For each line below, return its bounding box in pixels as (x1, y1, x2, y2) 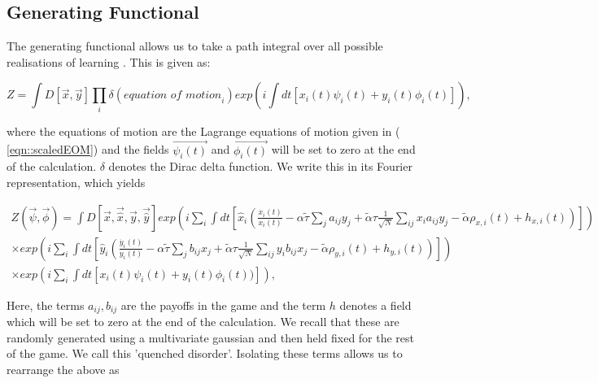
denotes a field (339, 296, 412, 313)
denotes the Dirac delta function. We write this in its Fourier (108, 158, 412, 175)
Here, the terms (7, 296, 85, 313)
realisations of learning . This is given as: (7, 53, 211, 70)
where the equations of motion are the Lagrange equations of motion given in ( (7, 122, 400, 139)
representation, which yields (7, 173, 146, 190)
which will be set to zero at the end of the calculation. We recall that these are (7, 313, 399, 330)
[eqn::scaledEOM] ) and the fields (7, 141, 169, 158)
